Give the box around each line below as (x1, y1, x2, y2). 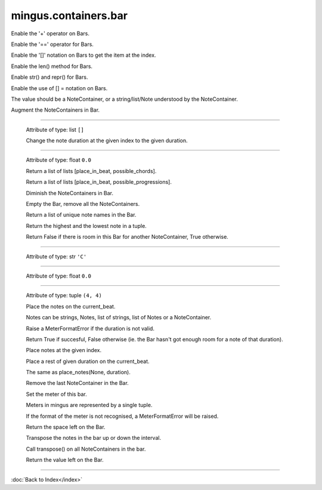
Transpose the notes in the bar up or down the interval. (26, 434, 161, 442)
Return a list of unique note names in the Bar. (26, 211, 137, 218)
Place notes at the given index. (26, 347, 101, 354)
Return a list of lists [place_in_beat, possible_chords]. (26, 167, 157, 174)
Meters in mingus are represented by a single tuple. (26, 402, 153, 409)
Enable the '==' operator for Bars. (11, 41, 94, 48)
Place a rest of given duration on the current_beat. (26, 358, 150, 365)
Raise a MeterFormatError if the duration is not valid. (26, 325, 155, 332)
